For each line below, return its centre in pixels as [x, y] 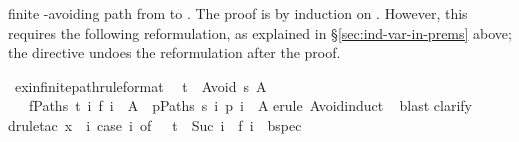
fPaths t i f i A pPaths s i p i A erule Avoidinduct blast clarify [250, 105]
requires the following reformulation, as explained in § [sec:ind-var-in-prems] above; [260, 32]
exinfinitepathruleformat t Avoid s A [140, 85]
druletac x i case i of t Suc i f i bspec [155, 124]
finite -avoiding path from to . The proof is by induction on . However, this [238, 13]
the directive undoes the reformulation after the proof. [174, 52]
